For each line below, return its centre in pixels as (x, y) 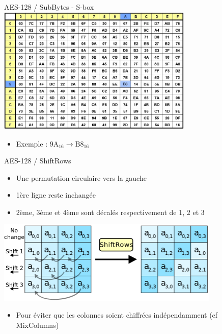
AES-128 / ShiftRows (38, 161)
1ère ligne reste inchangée (56, 195)
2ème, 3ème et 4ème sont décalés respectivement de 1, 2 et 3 (110, 212)
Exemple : (32, 143)
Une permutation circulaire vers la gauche (81, 177)
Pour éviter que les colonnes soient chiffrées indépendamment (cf (117, 315)
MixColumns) (37, 325)
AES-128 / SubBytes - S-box (49, 7)
